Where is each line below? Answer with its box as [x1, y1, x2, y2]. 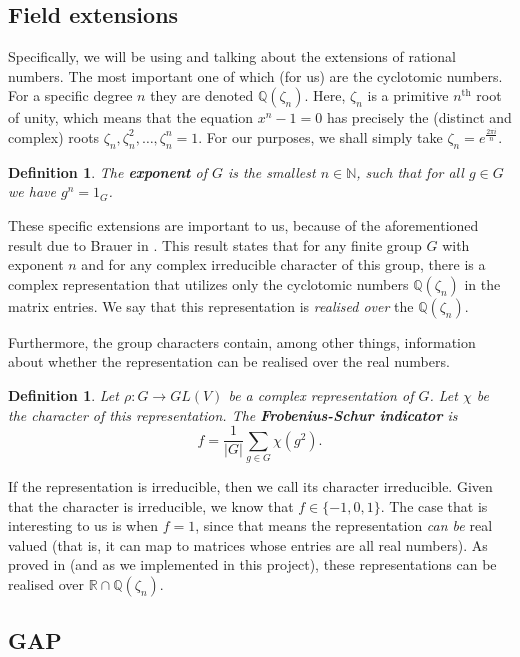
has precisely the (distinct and [326, 107, 512, 128]
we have [8, 181, 56, 202]
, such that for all [356, 161, 464, 182]
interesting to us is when [8, 515, 158, 536]
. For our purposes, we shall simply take [198, 126, 443, 147]
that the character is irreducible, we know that [8, 495, 294, 516]
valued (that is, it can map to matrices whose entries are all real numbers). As [8, 534, 488, 555]
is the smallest [227, 161, 316, 182]
